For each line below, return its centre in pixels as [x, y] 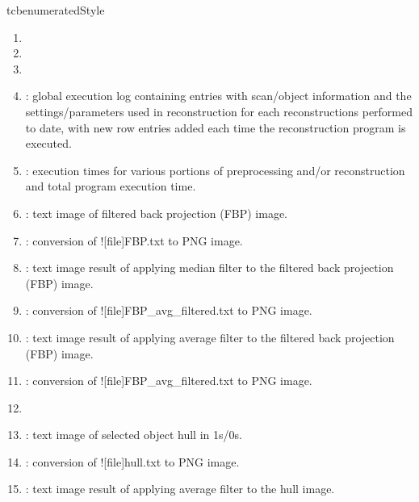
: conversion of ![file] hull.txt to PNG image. [132, 461]
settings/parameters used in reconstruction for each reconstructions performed [219, 111]
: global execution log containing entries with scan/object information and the [218, 96]
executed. [48, 143]
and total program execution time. [111, 186]
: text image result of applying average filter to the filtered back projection [210, 337]
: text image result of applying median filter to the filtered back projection [209, 268]
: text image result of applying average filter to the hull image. [180, 489]
